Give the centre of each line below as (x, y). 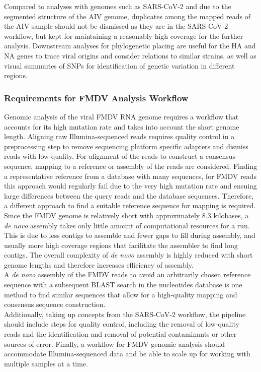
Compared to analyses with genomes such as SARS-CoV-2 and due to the (118, 6)
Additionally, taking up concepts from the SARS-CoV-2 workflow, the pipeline (125, 314)
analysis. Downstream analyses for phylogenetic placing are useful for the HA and (130, 46)
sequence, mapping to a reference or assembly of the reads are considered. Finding (131, 166)
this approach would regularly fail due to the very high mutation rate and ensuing (130, 186)
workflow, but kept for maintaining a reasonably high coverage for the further (124, 36)
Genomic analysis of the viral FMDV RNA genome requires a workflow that (121, 116)
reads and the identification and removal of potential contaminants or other (120, 334)
